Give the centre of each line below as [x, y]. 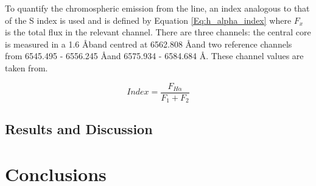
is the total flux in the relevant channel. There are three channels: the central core [158, 32]
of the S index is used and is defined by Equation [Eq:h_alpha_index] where [148, 20]
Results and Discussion [79, 129]
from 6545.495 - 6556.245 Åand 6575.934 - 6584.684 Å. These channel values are [154, 56]
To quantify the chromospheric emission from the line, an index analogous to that [157, 8]
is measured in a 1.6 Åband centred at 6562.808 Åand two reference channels [149, 44]
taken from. [26, 67]
